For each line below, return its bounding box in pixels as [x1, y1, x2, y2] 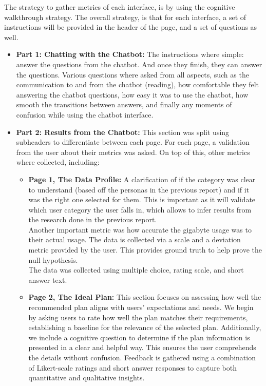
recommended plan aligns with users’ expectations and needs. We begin [28, 302, 254, 313]
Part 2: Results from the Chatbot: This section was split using [16, 126, 230, 137]
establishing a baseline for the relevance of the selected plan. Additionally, [28, 322, 261, 333]
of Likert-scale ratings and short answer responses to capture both [28, 362, 237, 373]
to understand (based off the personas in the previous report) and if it [28, 184, 250, 195]
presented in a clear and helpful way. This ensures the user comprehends [28, 342, 256, 353]
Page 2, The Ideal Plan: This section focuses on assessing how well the [28, 292, 261, 302]
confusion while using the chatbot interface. [16, 109, 154, 120]
